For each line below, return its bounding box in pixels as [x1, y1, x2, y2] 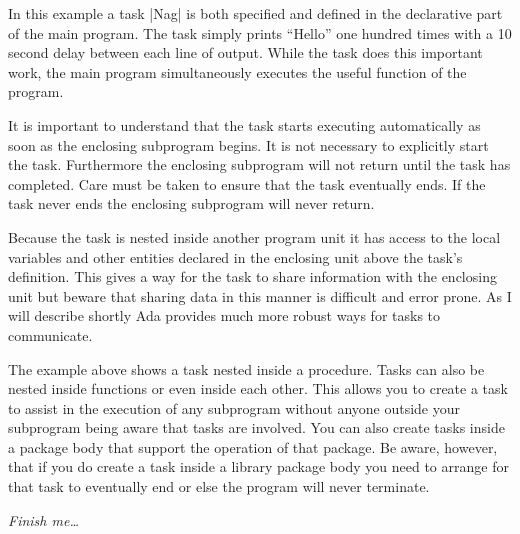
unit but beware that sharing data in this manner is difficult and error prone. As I [8, 285, 512, 306]
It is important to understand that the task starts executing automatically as [8, 114, 481, 135]
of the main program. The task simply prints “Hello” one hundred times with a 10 [8, 22, 512, 43]
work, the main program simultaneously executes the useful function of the [8, 61, 467, 82]
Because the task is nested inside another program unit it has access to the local [8, 226, 501, 247]
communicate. [8, 324, 93, 345]
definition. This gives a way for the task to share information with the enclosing [8, 266, 497, 287]
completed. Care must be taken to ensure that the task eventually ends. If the [8, 173, 486, 194]
